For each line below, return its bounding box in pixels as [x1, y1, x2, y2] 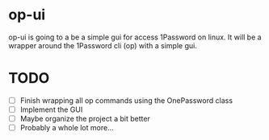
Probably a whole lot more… [19, 123, 115, 133]
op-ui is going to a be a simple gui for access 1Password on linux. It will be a [8, 32, 262, 42]
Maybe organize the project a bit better [19, 114, 151, 123]
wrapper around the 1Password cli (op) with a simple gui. [8, 40, 198, 50]
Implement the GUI [19, 105, 83, 114]
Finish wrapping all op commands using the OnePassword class [19, 95, 233, 105]
